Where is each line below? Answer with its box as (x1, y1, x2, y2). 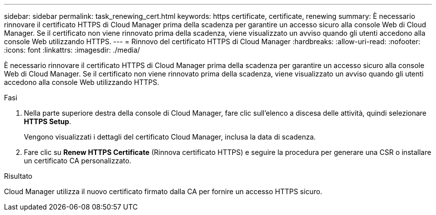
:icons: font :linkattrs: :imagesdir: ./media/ (4, 46, 140, 54)
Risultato (4, 172, 33, 180)
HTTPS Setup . (24, 117, 71, 126)
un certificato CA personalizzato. (24, 156, 131, 165)
